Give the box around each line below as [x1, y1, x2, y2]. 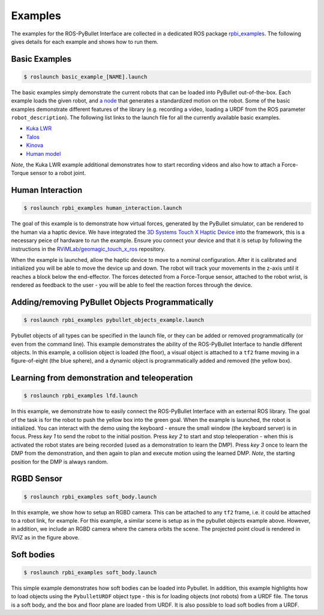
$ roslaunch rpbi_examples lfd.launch [23, 393, 138, 399]
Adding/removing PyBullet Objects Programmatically [11, 297, 214, 307]
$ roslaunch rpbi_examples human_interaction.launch [23, 204, 182, 212]
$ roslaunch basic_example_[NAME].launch [23, 73, 148, 80]
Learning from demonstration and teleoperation [11, 373, 193, 383]
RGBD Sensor [11, 474, 63, 484]
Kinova [26, 141, 44, 149]
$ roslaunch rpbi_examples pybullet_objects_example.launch [23, 316, 205, 324]
